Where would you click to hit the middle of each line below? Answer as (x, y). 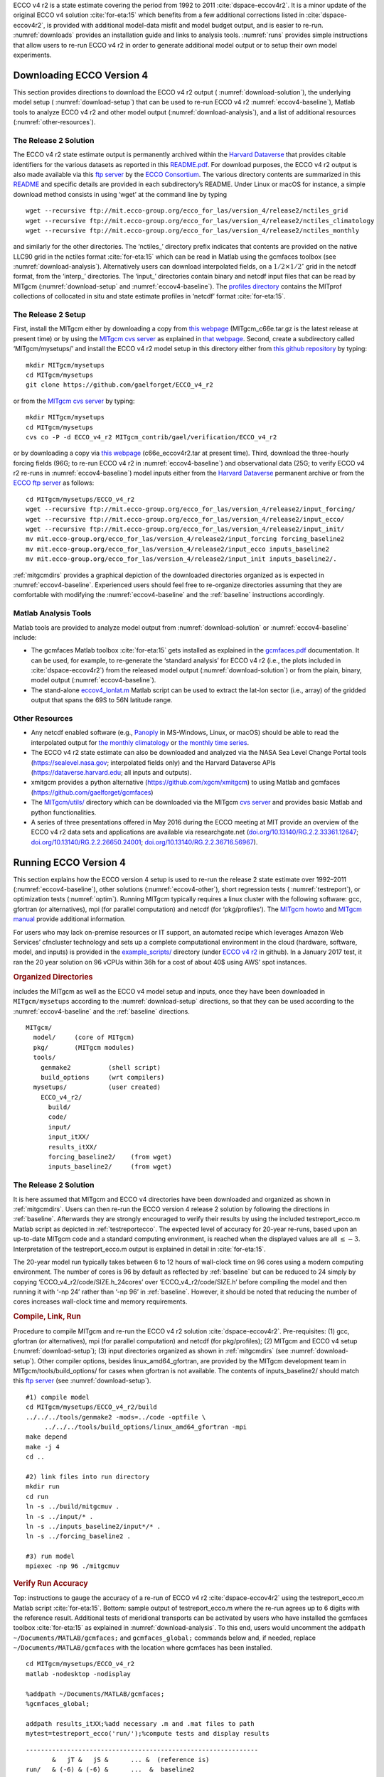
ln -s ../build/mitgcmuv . (73, 1507)
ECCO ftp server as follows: (54, 483)
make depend (47, 1437)
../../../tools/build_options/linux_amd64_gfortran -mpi (146, 1427)
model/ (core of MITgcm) (84, 1037)
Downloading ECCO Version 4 (81, 75)
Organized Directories (53, 977)
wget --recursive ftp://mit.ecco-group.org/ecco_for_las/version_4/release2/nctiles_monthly (193, 230)
